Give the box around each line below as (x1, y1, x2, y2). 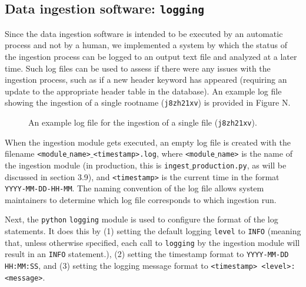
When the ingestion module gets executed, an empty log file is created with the (5, 136, 291, 148)
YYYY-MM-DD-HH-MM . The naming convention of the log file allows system (5, 182, 264, 194)
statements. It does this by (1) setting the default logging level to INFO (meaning (5, 225, 301, 237)
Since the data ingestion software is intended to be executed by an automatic (5, 27, 283, 39)
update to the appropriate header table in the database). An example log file (5, 85, 282, 97)
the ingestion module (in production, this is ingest (5, 158, 189, 171)
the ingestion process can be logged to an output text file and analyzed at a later (5, 50, 297, 62)
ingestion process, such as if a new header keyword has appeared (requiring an (5, 73, 287, 86)
